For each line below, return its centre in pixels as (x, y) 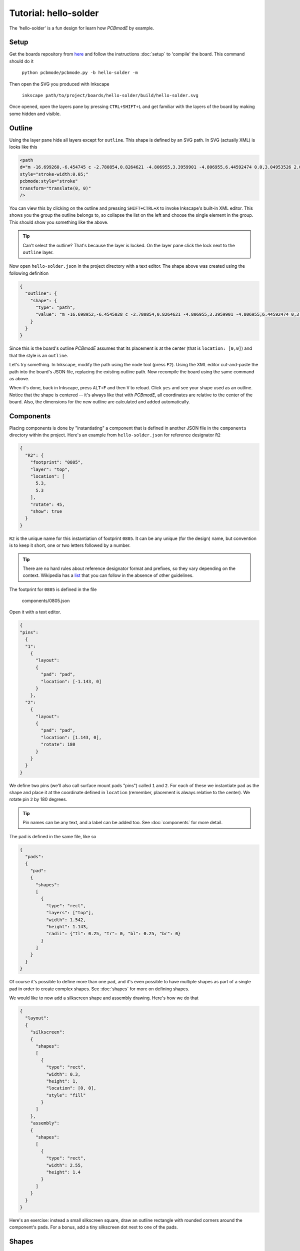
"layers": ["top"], (70, 913)
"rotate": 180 (58, 745)
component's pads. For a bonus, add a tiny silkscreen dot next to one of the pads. (93, 1227)
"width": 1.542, (66, 920)
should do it (21, 61)
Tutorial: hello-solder (54, 13)
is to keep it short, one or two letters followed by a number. (70, 545)
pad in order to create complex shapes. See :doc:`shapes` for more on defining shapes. (99, 989)
